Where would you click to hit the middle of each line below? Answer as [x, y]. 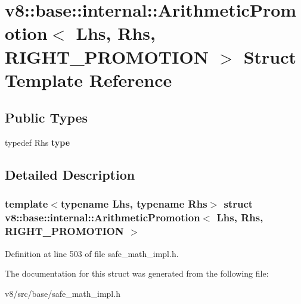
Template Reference [89, 79]
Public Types [46, 117]
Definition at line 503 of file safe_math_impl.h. [92, 253]
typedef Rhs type [38, 142]
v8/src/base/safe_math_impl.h [63, 293]
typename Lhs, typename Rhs [134, 204]
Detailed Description [70, 175]
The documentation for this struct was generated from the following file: [137, 273]
